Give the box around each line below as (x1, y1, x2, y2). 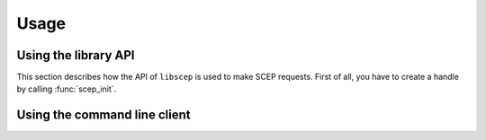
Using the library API (16, 48, 135, 63)
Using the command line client (16, 108, 191, 123)
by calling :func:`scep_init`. (16, 83, 117, 94)
